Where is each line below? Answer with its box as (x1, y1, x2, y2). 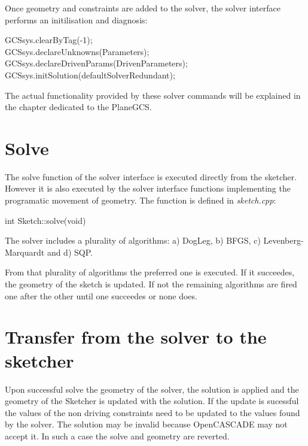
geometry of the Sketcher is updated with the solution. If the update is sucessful (5, 395, 299, 407)
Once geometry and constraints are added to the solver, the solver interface (5, 2, 280, 14)
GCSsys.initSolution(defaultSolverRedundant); (5, 68, 175, 81)
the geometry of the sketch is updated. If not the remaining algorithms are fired (5, 278, 297, 290)
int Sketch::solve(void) (5, 214, 86, 226)
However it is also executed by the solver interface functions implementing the (5, 182, 291, 195)
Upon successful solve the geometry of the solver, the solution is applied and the (5, 383, 299, 395)
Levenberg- (263, 234, 304, 247)
